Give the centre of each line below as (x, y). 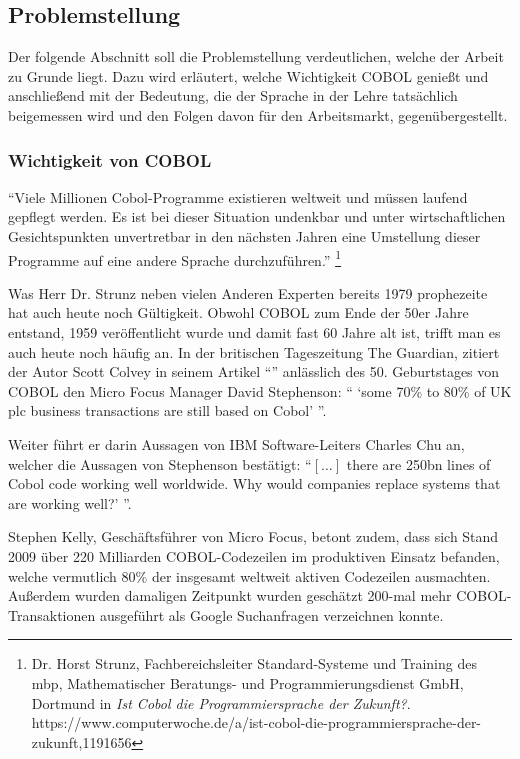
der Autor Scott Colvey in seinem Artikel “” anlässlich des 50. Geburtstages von (254, 371)
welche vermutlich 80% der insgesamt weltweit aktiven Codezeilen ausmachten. (249, 575)
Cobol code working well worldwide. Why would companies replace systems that (254, 483)
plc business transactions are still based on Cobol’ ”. (167, 410)
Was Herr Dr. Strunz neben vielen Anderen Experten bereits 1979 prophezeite (248, 292)
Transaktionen (52, 614)
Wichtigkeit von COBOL (110, 159)
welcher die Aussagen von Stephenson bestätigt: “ (160, 463)
